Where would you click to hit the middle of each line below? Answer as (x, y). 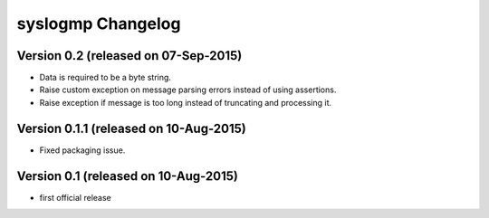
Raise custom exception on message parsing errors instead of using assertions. (188, 90)
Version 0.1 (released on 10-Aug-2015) (128, 176)
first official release (76, 197)
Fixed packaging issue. (82, 150)
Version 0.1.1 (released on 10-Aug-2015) (131, 128)
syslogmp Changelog (99, 24)
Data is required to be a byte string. (105, 78)
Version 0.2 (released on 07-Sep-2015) (129, 56)
